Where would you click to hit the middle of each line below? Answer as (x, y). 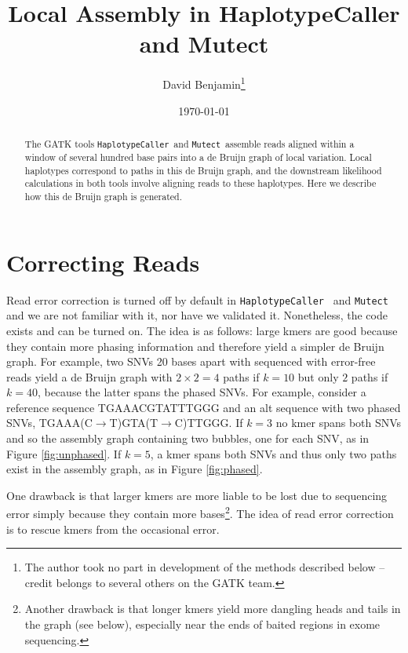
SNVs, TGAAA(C (49, 423)
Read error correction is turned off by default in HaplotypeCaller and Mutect (197, 299)
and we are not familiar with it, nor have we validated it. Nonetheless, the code (197, 315)
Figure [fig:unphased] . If (64, 453)
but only (318, 376)
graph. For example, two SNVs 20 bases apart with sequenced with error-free (191, 361)
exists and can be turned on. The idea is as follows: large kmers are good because (202, 330)
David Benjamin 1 (204, 83)
